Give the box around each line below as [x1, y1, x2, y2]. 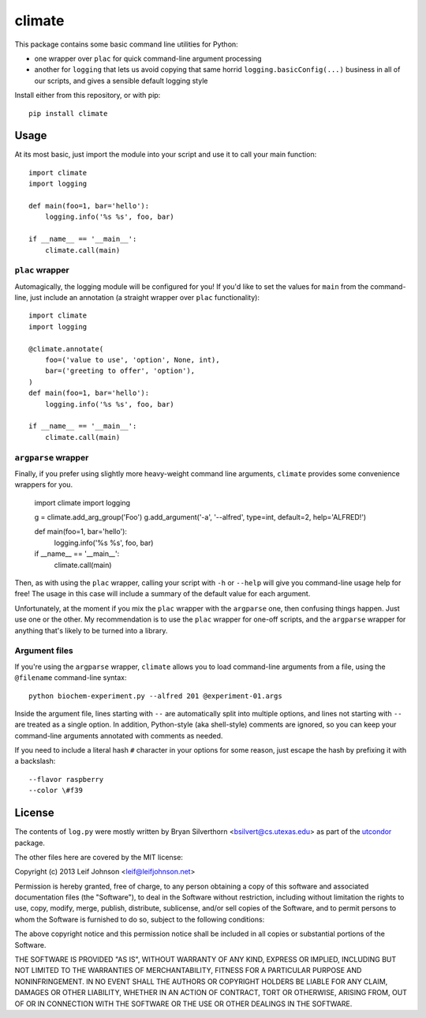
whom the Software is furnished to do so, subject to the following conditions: [14, 915, 265, 924]
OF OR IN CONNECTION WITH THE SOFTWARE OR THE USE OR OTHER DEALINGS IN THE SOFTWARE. [14, 999, 353, 1009]
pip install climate [28, 109, 108, 118]
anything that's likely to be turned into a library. [14, 625, 168, 635]
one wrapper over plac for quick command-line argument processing [34, 54, 262, 63]
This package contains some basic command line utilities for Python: [14, 39, 238, 49]
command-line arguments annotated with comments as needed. [14, 731, 223, 740]
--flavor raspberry [28, 775, 104, 783]
